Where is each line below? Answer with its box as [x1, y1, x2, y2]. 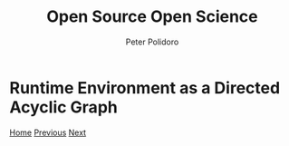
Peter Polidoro [125, 36, 179, 47]
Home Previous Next [9, 127, 87, 138]
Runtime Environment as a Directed [9, 77, 281, 98]
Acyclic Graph [9, 97, 118, 117]
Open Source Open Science [46, 6, 258, 27]
